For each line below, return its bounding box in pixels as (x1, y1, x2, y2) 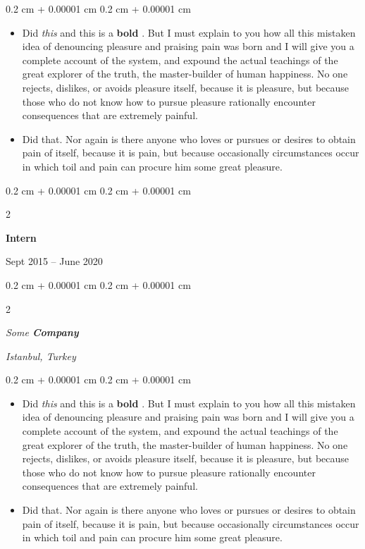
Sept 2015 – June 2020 (6, 254, 103, 269)
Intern (6, 230, 37, 245)
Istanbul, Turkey (6, 348, 76, 363)
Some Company (6, 325, 79, 340)
